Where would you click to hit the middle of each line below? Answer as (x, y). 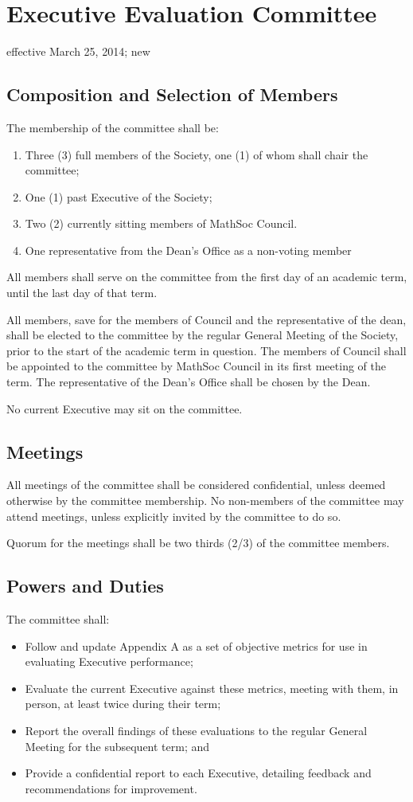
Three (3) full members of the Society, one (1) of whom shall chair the (197, 154)
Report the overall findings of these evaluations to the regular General (196, 730)
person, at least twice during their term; (123, 704)
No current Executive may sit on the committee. (125, 408)
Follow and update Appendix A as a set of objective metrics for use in (196, 646)
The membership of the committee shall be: (113, 127)
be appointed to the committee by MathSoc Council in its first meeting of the (196, 366)
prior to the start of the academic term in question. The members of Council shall (206, 350)
